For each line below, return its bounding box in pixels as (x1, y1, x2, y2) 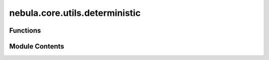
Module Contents (9, 42, 64, 51)
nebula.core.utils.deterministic (9, 7, 141, 18)
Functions (9, 26, 41, 35)
